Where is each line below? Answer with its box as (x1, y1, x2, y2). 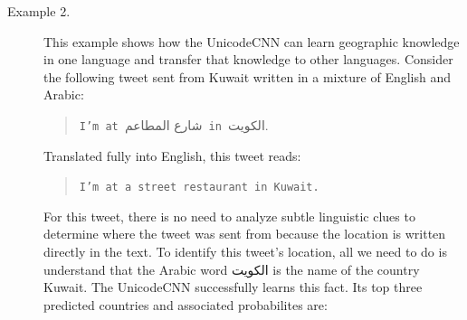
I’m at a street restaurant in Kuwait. (79, 181, 319, 194)
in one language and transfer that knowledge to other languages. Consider (43, 50, 453, 69)
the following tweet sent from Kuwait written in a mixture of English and (43, 67, 452, 86)
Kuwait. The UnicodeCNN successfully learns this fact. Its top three (43, 278, 423, 296)
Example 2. (7, 2, 71, 20)
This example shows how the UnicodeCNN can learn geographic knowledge (43, 32, 460, 51)
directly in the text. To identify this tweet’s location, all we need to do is (43, 242, 447, 261)
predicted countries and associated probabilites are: (43, 295, 328, 314)
